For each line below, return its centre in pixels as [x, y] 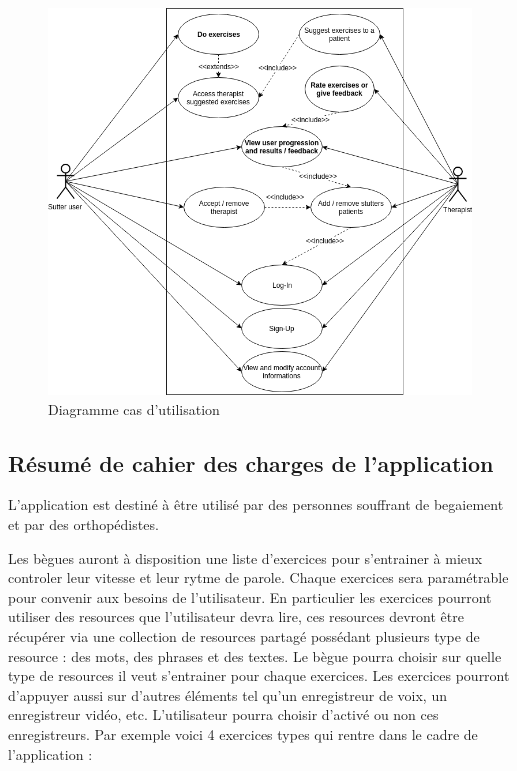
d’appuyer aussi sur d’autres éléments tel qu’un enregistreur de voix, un [227, 694]
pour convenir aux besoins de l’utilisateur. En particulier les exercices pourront [250, 596]
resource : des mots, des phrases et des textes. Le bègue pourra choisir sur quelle [255, 655]
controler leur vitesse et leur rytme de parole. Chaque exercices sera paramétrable [258, 577]
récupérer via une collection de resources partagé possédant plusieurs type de [244, 636]
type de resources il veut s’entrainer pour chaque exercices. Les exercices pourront [259, 675]
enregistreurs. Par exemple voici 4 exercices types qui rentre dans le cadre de [243, 734]
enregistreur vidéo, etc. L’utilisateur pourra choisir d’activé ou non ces [223, 714]
